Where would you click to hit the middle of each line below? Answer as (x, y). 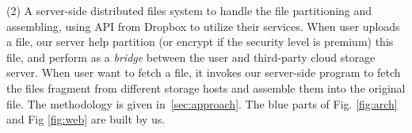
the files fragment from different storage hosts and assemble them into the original (206, 87)
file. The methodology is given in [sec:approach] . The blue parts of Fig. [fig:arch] (202, 103)
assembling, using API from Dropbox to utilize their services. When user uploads (203, 26)
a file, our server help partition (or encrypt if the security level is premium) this (200, 42)
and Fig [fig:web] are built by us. (86, 119)
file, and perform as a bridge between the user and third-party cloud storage (191, 57)
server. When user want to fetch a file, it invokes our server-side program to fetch (204, 72)
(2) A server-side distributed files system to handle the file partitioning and (189, 10)
